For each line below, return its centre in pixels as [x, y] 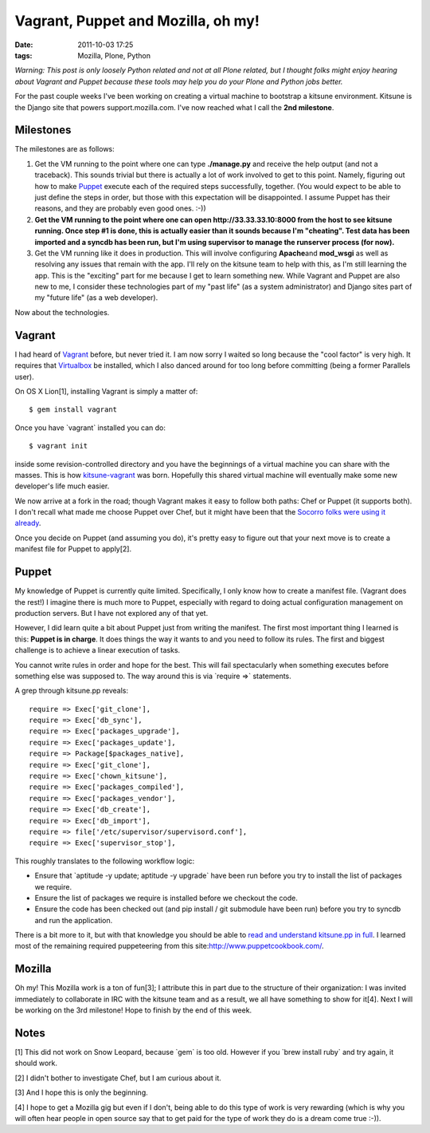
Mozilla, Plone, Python [114, 55]
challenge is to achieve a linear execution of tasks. [98, 650]
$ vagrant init [59, 446]
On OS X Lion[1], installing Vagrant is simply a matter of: [106, 391]
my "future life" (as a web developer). [96, 298]
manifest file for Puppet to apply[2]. [73, 549]
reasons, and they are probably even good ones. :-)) [120, 208]
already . [28, 523]
